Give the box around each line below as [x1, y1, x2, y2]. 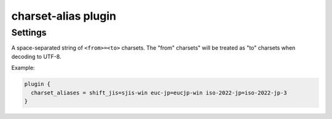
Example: [11, 64, 35, 72]
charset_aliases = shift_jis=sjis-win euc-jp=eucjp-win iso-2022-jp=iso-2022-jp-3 [31, 89, 287, 96]
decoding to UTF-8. [11, 53, 61, 60]
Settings [11, 27, 47, 38]
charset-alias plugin [11, 9, 117, 23]
